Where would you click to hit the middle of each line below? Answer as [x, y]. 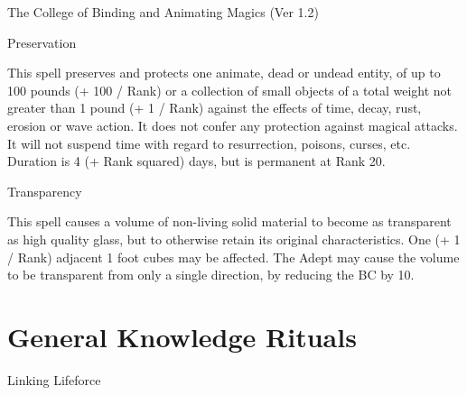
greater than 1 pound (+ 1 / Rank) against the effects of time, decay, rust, [215, 108]
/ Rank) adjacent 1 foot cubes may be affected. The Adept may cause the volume [233, 257]
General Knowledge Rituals [182, 336]
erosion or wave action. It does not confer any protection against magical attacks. [233, 125]
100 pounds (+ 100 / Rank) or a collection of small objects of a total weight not [230, 90]
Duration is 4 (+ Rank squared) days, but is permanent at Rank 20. [196, 161]
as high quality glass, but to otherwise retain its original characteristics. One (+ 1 [234, 239]
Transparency [45, 191]
